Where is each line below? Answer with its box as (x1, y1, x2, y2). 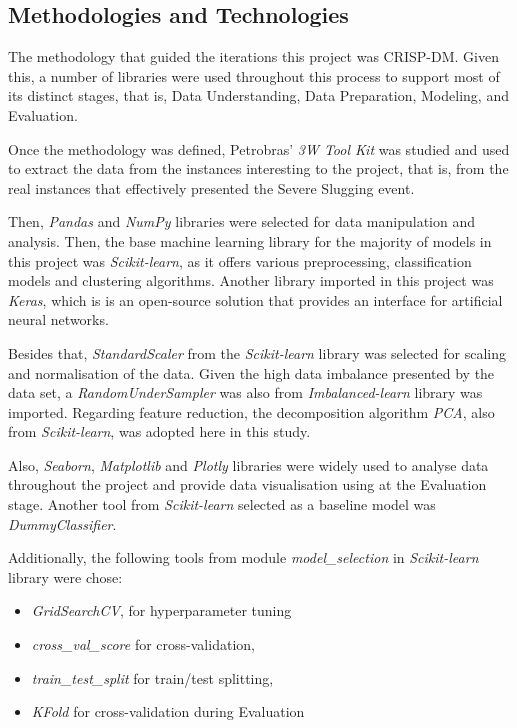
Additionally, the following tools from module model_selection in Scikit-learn (8, 547, 479, 568)
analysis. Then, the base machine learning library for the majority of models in (8, 230, 492, 251)
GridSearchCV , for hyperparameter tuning (31, 600, 292, 621)
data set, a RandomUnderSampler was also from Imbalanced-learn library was (8, 382, 483, 403)
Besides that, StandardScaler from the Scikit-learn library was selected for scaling (8, 342, 507, 363)
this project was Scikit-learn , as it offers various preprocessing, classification (8, 250, 472, 271)
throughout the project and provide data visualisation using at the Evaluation (8, 474, 487, 495)
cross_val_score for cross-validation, (31, 634, 255, 655)
